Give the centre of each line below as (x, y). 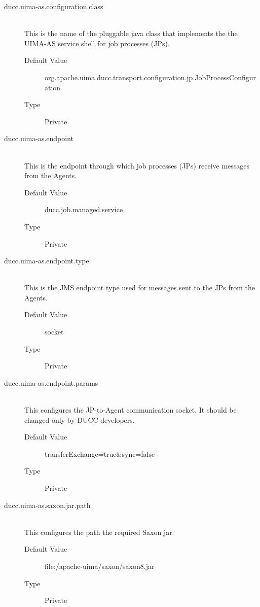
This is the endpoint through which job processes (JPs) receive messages (137, 165)
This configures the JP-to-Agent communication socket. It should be (131, 410)
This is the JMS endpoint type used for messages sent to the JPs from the (140, 288)
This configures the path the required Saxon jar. (99, 532)
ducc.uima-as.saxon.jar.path (47, 505)
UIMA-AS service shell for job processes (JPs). (97, 43)
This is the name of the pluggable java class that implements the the (131, 33)
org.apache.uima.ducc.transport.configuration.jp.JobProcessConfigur (151, 77)
